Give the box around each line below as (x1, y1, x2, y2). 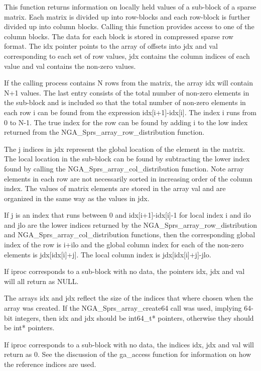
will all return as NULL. (4, 275, 79, 286)
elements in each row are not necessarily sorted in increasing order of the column (4, 173, 252, 183)
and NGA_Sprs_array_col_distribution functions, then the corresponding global (4, 229, 255, 240)
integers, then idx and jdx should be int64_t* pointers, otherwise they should (15, 312, 254, 323)
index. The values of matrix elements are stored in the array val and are (4, 183, 226, 194)
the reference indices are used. (4, 359, 96, 369)
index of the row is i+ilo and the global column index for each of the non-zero (4, 239, 244, 250)
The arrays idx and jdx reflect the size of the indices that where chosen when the (4, 293, 253, 303)
